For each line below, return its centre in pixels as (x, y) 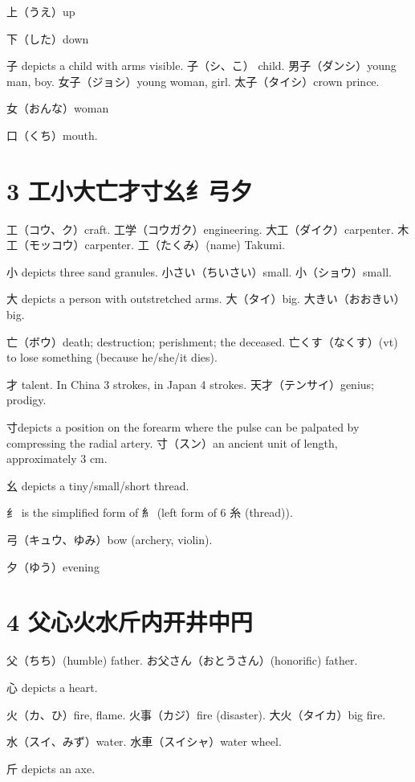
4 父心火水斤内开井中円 (130, 622)
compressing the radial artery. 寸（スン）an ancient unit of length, (172, 442)
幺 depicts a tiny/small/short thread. (98, 485)
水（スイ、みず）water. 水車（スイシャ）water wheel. (144, 741)
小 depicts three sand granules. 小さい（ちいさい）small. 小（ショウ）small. (199, 271)
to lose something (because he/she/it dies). (112, 357)
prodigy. (26, 400)
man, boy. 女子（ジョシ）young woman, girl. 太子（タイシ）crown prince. (193, 81)
